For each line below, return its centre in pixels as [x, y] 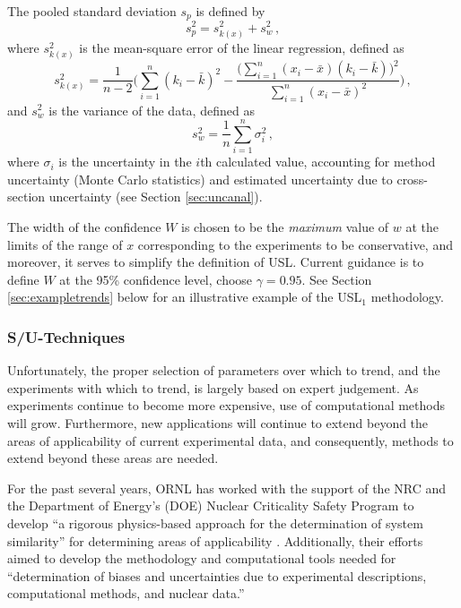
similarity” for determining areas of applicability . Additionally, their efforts [215, 540]
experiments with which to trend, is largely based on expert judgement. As [213, 387]
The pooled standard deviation [92, 11]
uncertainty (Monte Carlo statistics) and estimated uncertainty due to [200, 179]
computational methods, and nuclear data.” [126, 593]
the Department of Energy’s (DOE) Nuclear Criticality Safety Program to [211, 505]
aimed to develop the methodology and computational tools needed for [202, 558]
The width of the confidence [84, 227]
